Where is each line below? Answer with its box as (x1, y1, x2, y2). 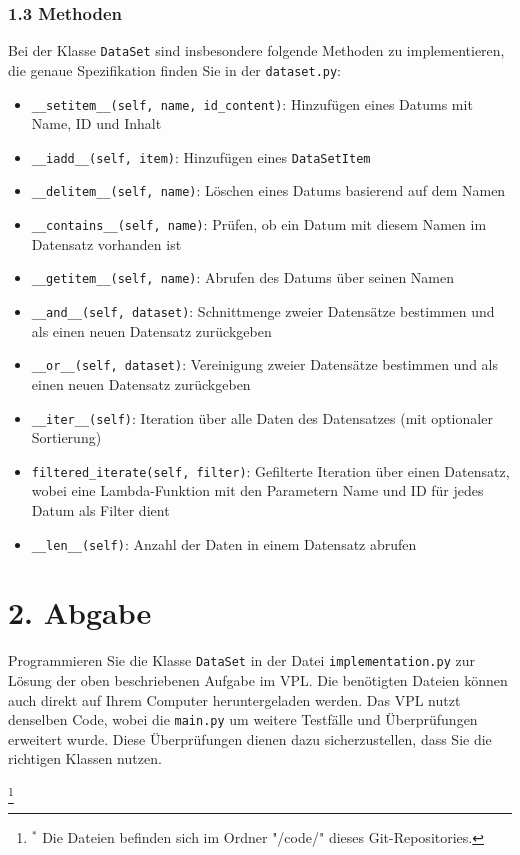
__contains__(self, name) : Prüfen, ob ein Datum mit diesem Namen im (31, 214, 487, 235)
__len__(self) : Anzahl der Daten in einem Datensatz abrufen (31, 533, 417, 554)
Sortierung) (31, 427, 102, 448)
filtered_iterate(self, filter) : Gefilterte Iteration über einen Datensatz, (31, 460, 510, 481)
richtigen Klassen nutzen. (8, 748, 162, 769)
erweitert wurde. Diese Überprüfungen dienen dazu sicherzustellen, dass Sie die (8, 728, 492, 749)
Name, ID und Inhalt (31, 113, 162, 134)
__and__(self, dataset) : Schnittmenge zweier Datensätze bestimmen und (31, 301, 495, 321)
